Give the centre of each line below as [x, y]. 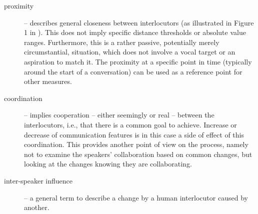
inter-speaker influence [38, 180]
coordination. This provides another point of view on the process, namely [136, 144]
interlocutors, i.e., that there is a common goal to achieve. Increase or [130, 124]
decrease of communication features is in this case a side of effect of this [134, 134]
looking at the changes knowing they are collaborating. [108, 164]
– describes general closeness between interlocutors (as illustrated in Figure [139, 22]
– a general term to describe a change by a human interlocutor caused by [136, 197]
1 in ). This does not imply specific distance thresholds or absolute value [135, 32]
